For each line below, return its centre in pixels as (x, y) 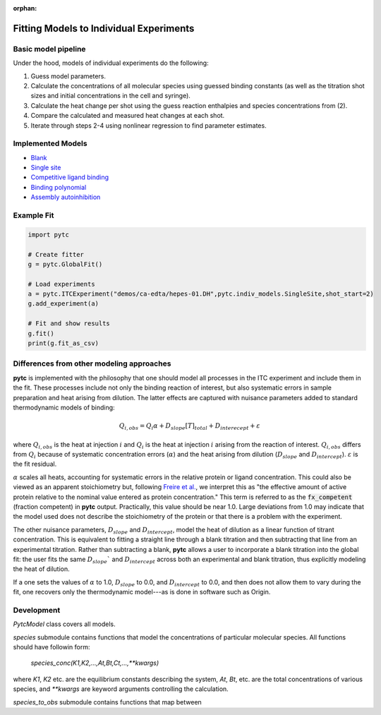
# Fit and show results (69, 324)
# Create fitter (56, 254)
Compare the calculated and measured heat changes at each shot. (128, 116)
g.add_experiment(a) (63, 304)
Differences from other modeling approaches (92, 363)
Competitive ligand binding (70, 177)
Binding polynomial (59, 187)
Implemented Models (50, 143)
